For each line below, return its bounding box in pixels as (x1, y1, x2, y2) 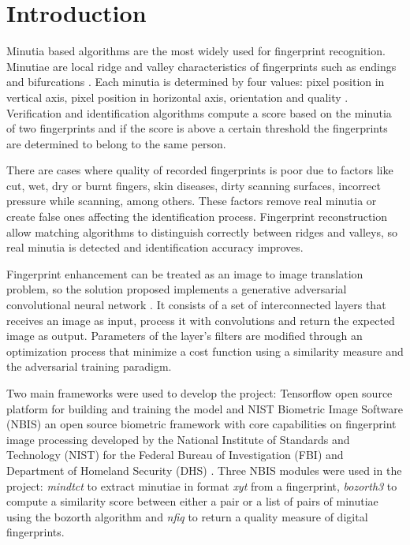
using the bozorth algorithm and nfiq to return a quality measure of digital (6, 508, 368, 524)
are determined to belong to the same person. (6, 135, 226, 151)
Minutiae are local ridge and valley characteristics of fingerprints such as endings (6, 58, 397, 74)
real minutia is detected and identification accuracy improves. (6, 239, 304, 256)
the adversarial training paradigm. (6, 358, 172, 375)
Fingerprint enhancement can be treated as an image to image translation (6, 265, 363, 282)
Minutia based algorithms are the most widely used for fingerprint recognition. (6, 43, 386, 59)
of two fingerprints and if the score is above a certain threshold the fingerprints (6, 120, 388, 136)
